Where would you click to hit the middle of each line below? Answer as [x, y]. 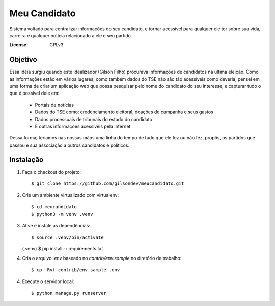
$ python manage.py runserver [69, 293]
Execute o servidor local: [48, 281]
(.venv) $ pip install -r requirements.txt [63, 249]
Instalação [26, 160]
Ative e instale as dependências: [56, 225]
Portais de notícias [54, 105]
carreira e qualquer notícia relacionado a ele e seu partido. [71, 35]
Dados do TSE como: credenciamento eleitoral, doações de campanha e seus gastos [124, 112]
